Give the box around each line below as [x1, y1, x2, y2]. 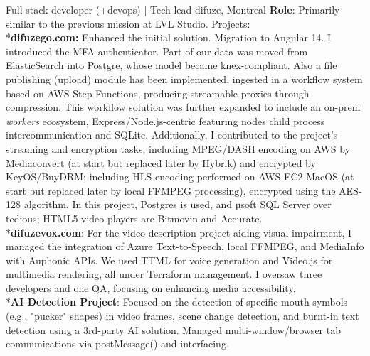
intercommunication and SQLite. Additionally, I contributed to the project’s [6, 127, 338, 142]
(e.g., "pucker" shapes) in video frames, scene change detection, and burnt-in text [6, 308, 359, 323]
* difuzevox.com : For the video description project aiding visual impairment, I [6, 225, 352, 239]
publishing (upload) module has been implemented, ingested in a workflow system [6, 71, 363, 86]
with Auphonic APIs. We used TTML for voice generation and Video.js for [6, 252, 333, 267]
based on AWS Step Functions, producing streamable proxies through [6, 85, 310, 100]
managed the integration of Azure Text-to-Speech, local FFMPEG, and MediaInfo [6, 239, 364, 254]
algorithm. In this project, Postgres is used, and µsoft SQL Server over [23, 197, 332, 212]
